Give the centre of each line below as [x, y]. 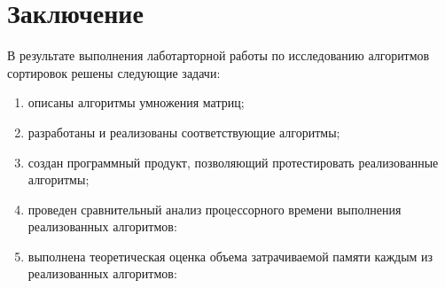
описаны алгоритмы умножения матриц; [136, 102]
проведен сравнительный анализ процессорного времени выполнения [215, 209]
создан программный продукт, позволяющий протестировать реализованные [233, 162]
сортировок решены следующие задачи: [114, 72]
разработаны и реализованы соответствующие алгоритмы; [184, 132]
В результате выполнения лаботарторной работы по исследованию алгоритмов [219, 55]
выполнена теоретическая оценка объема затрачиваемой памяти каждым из [230, 256]
